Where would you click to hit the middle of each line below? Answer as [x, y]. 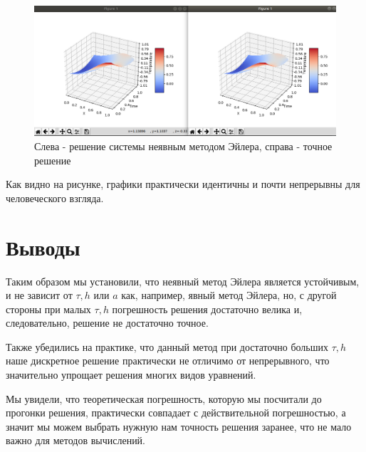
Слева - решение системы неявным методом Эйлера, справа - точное [183, 146]
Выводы [43, 247]
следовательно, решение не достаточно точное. [107, 323]
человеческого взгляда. [55, 198]
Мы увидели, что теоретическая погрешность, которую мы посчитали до [164, 398]
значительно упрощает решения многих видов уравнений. [131, 375]
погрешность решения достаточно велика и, [207, 309]
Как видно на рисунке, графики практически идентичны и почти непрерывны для [183, 184]
